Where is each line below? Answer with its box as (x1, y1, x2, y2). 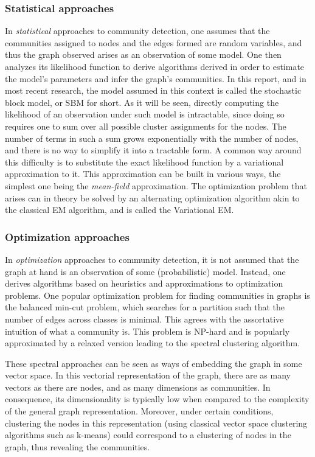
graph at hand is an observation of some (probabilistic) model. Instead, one (5, 265, 286, 277)
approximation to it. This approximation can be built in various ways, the (5, 167, 281, 180)
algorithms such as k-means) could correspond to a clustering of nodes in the (5, 428, 291, 441)
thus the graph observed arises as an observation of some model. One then (5, 48, 282, 61)
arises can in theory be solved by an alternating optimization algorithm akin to (5, 191, 300, 204)
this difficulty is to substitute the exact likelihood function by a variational (5, 155, 284, 168)
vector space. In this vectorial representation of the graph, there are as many (5, 369, 291, 382)
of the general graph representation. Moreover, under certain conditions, (5, 405, 274, 417)
